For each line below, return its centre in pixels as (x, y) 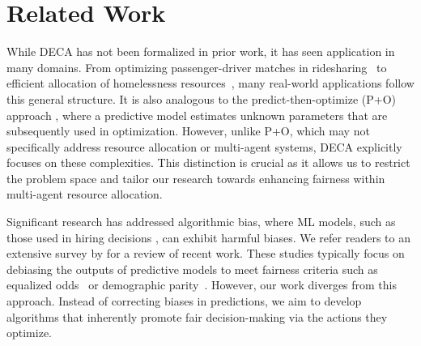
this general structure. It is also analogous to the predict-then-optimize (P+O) (202, 98)
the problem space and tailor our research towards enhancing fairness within (196, 178)
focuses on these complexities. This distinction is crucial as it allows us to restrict (208, 162)
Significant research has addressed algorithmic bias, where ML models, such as (201, 222)
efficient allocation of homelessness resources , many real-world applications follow (210, 83)
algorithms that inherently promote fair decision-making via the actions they (197, 316)
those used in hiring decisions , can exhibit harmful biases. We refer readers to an (208, 237)
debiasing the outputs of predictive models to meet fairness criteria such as (192, 269)
